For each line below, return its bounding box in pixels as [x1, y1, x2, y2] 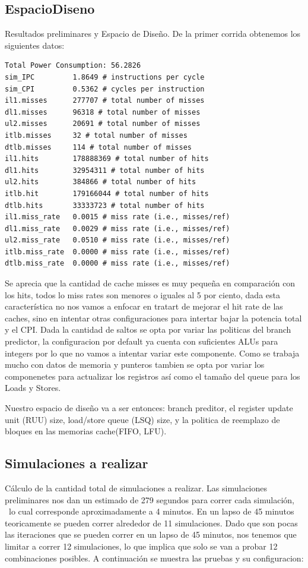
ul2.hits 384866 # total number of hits [5, 178, 196, 187]
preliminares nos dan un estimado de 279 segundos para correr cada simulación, [5, 493, 294, 506]
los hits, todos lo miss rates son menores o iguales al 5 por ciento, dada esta [5, 288, 280, 301]
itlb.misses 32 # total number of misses [5, 131, 188, 140]
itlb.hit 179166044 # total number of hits [5, 189, 209, 198]
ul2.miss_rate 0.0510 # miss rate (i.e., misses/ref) [5, 236, 230, 245]
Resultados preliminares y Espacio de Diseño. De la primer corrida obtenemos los [5, 27, 301, 40]
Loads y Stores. [5, 381, 61, 394]
